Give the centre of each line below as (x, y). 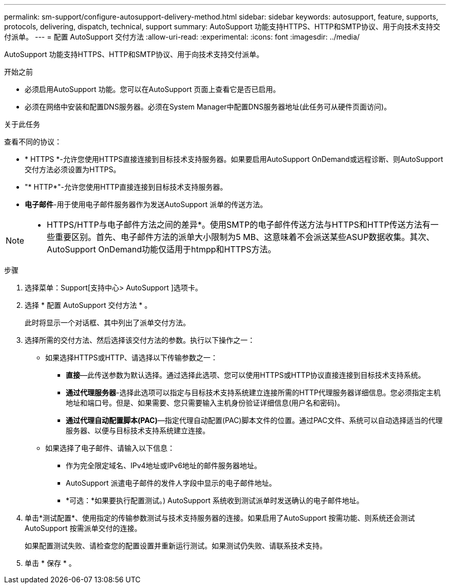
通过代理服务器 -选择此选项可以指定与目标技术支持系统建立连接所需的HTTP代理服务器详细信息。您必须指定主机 (253, 392)
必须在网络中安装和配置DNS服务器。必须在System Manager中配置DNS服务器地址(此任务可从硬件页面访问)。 (208, 107)
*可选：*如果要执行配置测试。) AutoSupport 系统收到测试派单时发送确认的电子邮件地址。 (215, 500)
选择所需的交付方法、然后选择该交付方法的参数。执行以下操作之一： (140, 340)
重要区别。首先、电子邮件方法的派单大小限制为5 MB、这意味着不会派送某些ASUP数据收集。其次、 (245, 237)
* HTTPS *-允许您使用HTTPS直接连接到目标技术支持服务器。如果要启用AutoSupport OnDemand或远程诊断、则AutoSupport (234, 159)
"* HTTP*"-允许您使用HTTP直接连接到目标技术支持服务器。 (126, 187)
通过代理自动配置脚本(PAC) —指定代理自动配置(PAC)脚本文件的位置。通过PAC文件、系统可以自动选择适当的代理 (254, 420)
